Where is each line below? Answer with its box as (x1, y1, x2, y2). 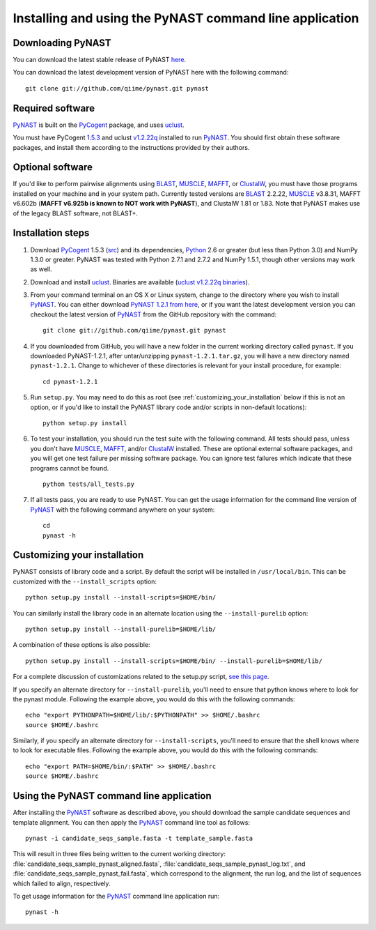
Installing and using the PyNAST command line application (13, 10, 359, 26)
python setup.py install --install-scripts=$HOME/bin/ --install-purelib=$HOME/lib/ (25, 657, 323, 665)
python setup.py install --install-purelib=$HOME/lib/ (25, 625, 217, 633)
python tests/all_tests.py (42, 480, 135, 488)
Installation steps (13, 227, 90, 239)
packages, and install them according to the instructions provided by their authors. (13, 143, 250, 151)
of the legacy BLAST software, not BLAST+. (13, 209, 139, 218)
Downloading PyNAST (13, 37, 111, 49)
